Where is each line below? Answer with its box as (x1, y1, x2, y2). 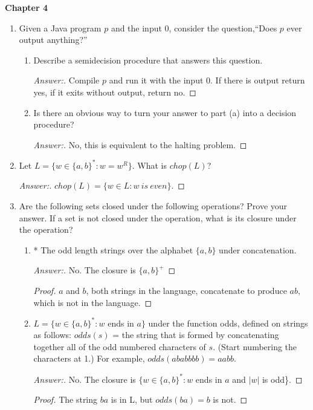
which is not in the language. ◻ (33, 296, 152, 308)
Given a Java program (19, 21, 102, 34)
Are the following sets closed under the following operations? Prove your (19, 200, 288, 212)
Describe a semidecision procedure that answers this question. (33, 53, 263, 66)
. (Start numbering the (213, 340, 297, 353)
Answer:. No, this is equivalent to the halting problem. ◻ (33, 138, 247, 151)
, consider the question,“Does (169, 21, 277, 34)
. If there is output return (210, 74, 305, 86)
